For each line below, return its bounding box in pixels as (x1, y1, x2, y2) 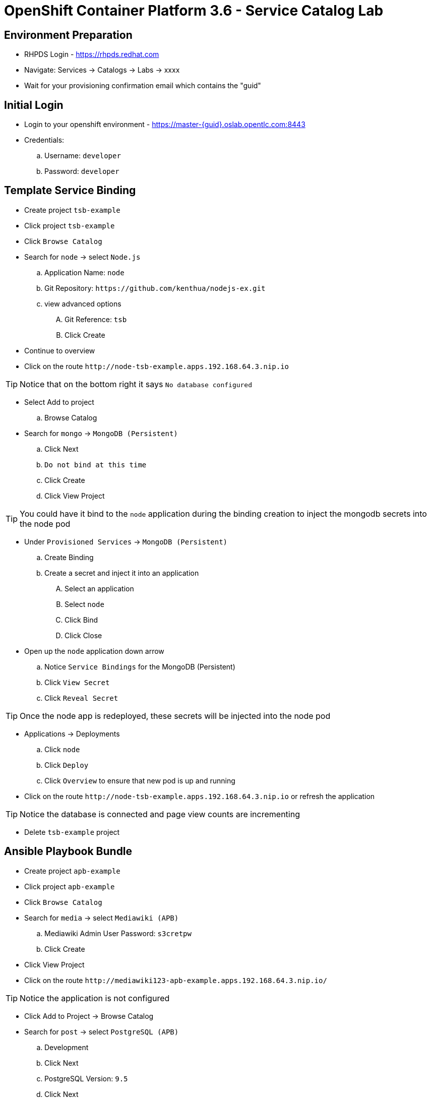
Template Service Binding (4, 184, 136, 197)
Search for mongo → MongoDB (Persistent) (24, 429, 178, 438)
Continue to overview (24, 346, 95, 355)
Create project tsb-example (24, 205, 120, 214)
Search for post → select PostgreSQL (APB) (24, 1027, 179, 1036)
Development (44, 1043, 89, 1052)
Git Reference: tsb (65, 315, 127, 324)
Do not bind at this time (44, 460, 147, 469)
